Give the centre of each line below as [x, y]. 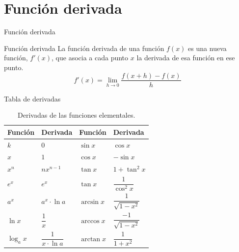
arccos [90, 221]
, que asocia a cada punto [90, 58]
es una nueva [207, 48]
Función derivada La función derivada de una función [84, 48]
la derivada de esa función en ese [186, 58]
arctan [91, 239]
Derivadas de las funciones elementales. [77, 115]
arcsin [90, 202]
